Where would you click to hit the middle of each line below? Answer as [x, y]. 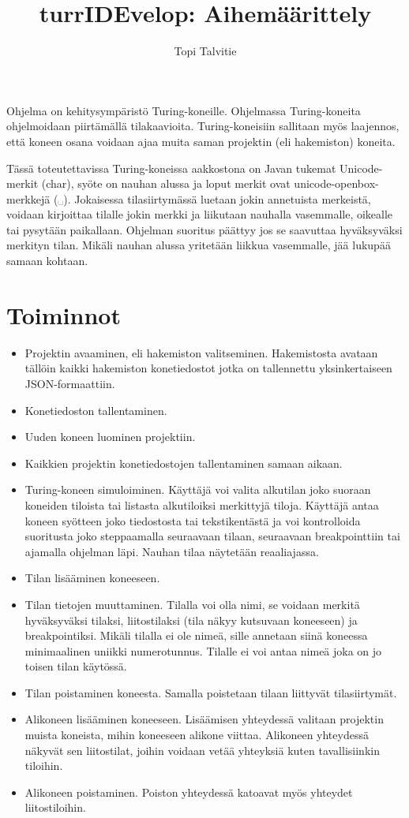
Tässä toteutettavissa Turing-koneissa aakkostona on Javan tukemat [171, 168]
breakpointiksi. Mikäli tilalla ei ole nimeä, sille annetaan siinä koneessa [196, 635]
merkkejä [28, 198]
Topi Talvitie [205, 51]
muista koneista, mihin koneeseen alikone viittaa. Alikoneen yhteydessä [197, 735]
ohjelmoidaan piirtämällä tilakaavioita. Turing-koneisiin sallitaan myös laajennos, [203, 126]
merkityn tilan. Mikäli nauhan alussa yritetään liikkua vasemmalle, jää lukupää [199, 245]
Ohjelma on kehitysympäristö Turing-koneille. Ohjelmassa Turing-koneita [184, 110]
